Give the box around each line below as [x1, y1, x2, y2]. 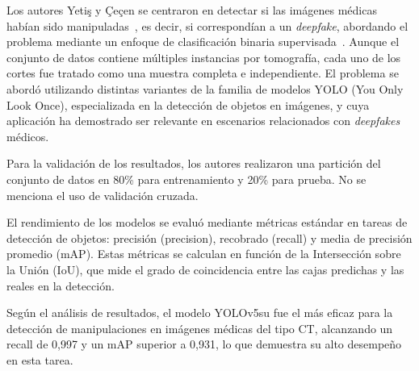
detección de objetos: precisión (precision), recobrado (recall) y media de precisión [6, 229, 413, 246]
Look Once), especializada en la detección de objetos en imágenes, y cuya [6, 96, 370, 113]
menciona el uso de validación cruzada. [6, 186, 199, 203]
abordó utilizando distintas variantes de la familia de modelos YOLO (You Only [6, 80, 404, 97]
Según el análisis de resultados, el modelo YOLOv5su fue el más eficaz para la [6, 304, 393, 321]
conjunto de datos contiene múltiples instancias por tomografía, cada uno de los [6, 48, 401, 65]
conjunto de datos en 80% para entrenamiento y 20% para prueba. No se [6, 170, 367, 187]
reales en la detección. [6, 277, 115, 294]
